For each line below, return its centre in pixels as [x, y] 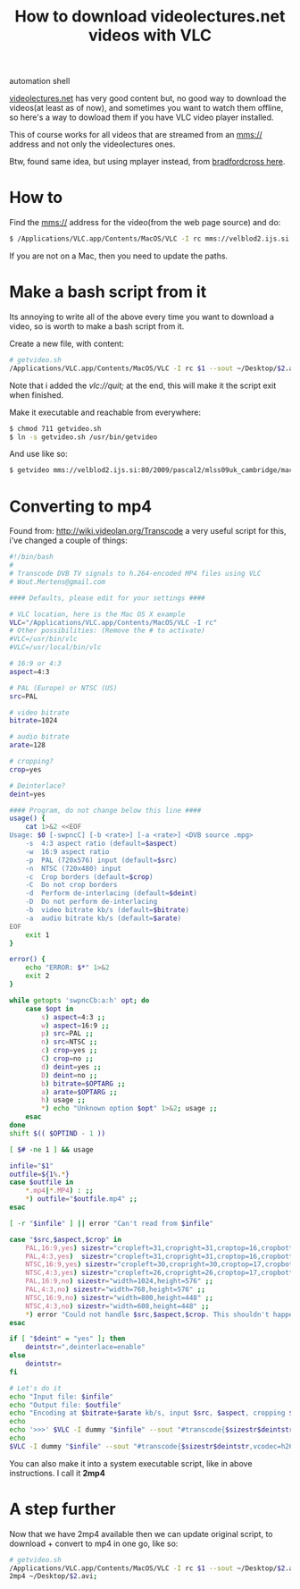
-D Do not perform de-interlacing [92, 902]
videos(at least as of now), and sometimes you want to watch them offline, [146, 108]
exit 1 [37, 935]
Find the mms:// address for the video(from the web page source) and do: [145, 223]
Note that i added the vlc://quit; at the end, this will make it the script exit [143, 385]
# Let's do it [36, 1388]
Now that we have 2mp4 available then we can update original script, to [141, 1534]
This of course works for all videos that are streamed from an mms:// [136, 135]
